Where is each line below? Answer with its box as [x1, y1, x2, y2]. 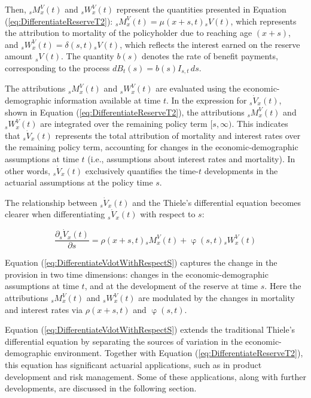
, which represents [230, 14, 297, 27]
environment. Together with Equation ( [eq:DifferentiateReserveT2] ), [54, 347, 303, 359]
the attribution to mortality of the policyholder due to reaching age [5, 26, 252, 39]
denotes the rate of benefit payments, [142, 50, 278, 62]
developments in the [204, 164, 278, 177]
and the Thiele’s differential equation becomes [132, 196, 301, 208]
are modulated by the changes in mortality [138, 291, 295, 304]
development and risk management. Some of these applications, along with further [5, 370, 306, 382]
